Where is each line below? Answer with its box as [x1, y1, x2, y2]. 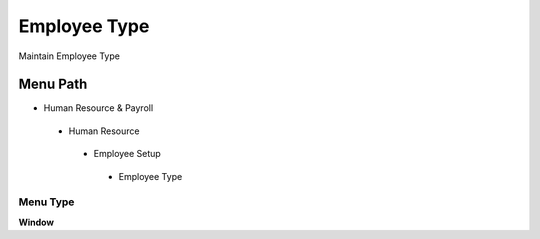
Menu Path [18, 76, 88, 93]
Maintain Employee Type [18, 50, 120, 62]
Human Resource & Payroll [43, 102, 154, 114]
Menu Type [18, 195, 75, 209]
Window [18, 216, 55, 228]
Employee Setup [93, 148, 162, 160]
